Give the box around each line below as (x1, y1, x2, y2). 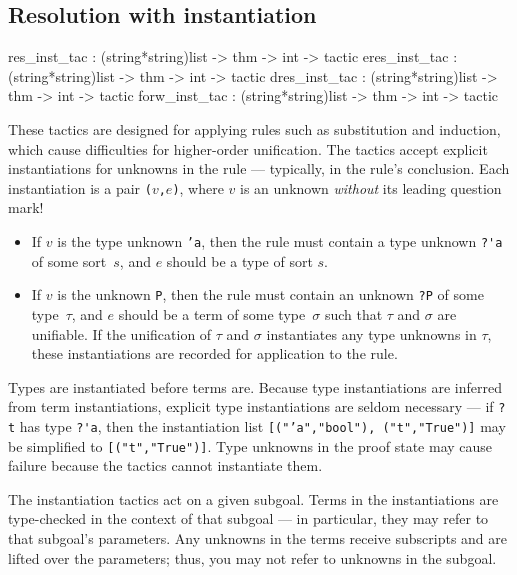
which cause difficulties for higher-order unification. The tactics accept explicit (8, 138, 488, 159)
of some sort (31, 250, 107, 271)
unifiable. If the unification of (31, 323, 212, 344)
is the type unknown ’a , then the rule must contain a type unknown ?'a (57, 231, 503, 252)
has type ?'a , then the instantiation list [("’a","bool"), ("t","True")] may (19, 415, 506, 436)
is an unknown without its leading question (240, 177, 502, 198)
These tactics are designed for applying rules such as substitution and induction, (8, 118, 501, 139)
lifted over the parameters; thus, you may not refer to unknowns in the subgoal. (8, 547, 497, 568)
